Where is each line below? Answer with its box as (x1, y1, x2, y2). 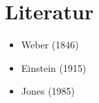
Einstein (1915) (21, 60, 87, 75)
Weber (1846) (21, 37, 79, 52)
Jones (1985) (21, 84, 75, 98)
